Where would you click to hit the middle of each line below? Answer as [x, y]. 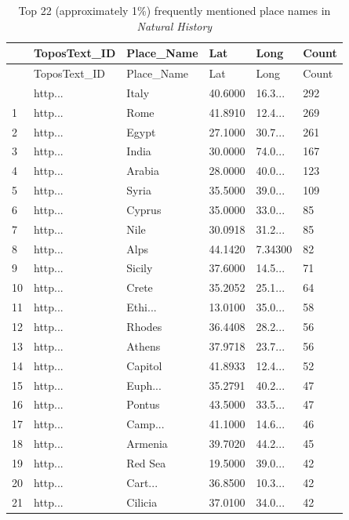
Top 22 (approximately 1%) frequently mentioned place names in [174, 10]
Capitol [144, 365]
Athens [144, 345]
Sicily [140, 268]
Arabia [143, 171]
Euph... [144, 385]
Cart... [142, 482]
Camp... [145, 424]
